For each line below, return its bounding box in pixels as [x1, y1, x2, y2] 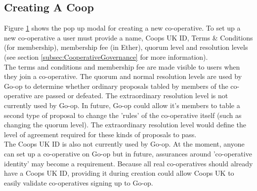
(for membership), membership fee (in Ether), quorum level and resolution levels [4, 42, 248, 52]
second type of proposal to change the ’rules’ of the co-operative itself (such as [4, 110, 242, 120]
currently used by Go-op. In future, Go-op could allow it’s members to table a [4, 100, 240, 110]
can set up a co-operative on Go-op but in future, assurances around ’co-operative [4, 148, 252, 158]
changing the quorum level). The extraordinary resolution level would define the [4, 119, 246, 130]
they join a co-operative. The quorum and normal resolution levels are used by [4, 71, 242, 81]
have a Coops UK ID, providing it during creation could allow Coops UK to [4, 168, 234, 178]
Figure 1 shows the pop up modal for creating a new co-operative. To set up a [4, 23, 241, 33]
